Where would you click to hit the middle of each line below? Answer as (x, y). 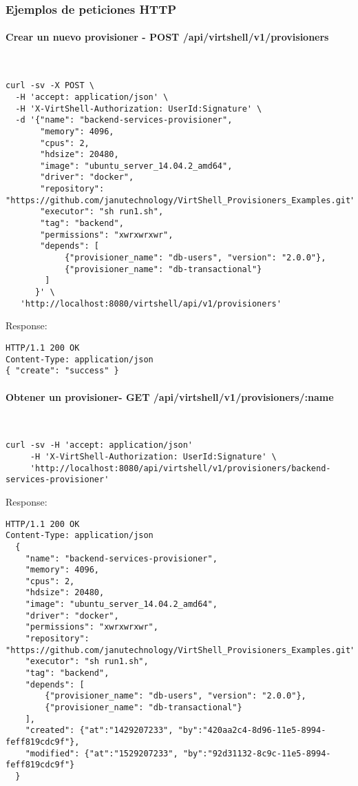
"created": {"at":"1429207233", (99, 731)
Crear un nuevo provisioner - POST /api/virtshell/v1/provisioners (167, 37)
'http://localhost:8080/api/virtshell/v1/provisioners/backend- (180, 468)
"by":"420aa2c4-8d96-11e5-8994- (252, 731)
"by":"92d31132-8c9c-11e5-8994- (257, 753)
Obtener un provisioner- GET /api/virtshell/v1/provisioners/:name (170, 396)
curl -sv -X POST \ (50, 86)
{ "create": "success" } (62, 371)
